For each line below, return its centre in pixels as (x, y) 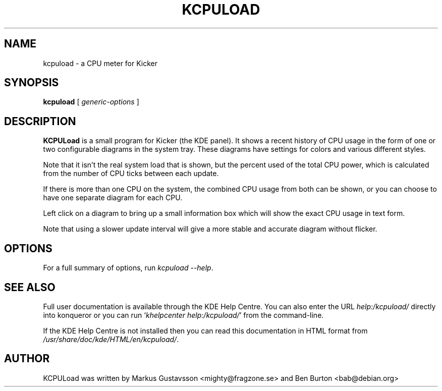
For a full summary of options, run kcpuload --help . (128, 268)
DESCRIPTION (40, 121)
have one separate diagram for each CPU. (113, 198)
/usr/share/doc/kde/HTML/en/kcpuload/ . (111, 339)
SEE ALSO (30, 287)
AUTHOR (27, 359)
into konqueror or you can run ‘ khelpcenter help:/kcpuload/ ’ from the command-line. (183, 315)
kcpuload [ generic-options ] (91, 102)
